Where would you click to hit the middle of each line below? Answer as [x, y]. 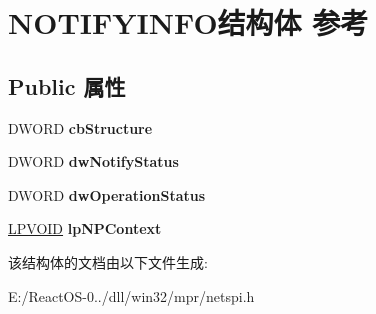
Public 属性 [67, 85]
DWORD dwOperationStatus [107, 194]
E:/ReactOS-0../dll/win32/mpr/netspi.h [131, 295]
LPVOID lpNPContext [85, 228]
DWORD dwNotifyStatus [93, 161]
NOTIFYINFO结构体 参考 [188, 22]
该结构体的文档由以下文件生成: [108, 261]
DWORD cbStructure [80, 127]
